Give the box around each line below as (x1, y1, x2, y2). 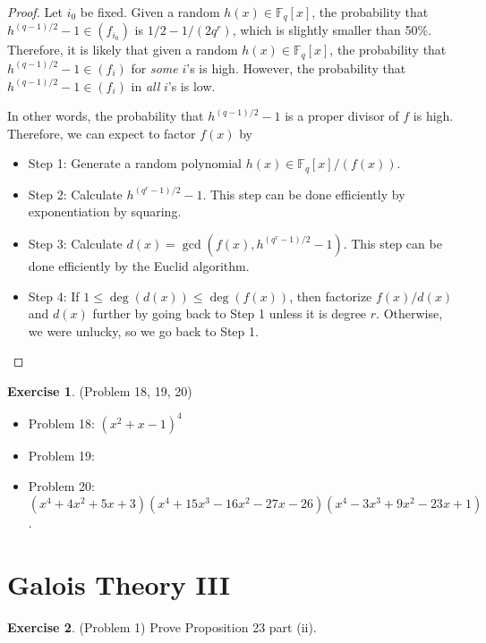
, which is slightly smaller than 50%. (232, 21, 432, 39)
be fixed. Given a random (80, 3, 220, 21)
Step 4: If (28, 286, 80, 305)
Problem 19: (28, 445, 95, 464)
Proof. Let (7, 3, 63, 21)
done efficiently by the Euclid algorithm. (28, 256, 250, 275)
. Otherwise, (376, 304, 443, 323)
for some (131, 58, 178, 77)
